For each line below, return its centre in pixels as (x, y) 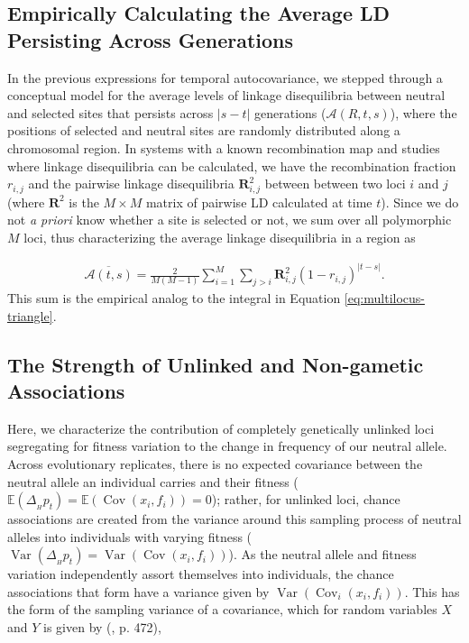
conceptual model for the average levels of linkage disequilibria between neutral (226, 95)
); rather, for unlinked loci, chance (306, 499)
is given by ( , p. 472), (102, 627)
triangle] (30, 315)
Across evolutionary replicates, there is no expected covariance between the (215, 463)
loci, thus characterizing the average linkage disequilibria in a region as (220, 238)
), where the (423, 112)
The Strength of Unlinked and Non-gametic (216, 364)
